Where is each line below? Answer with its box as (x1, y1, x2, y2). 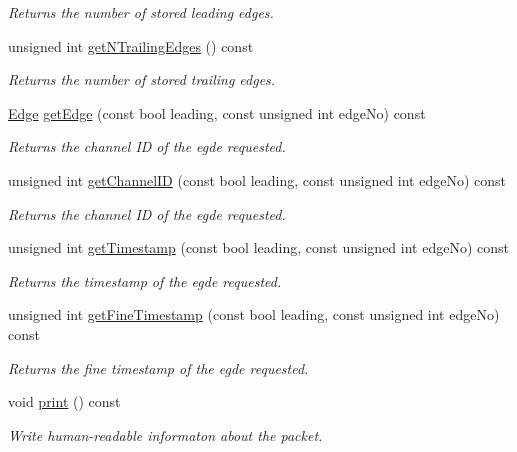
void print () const (8, 391, 121, 412)
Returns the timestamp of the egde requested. (8, 270, 282, 291)
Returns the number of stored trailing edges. (8, 69, 276, 90)
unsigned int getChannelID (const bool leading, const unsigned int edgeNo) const (8, 169, 507, 190)
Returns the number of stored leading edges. (8, 2, 274, 22)
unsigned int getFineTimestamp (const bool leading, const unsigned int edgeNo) (8, 304, 500, 325)
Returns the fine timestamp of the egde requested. (8, 357, 309, 378)
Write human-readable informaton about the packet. (8, 424, 323, 445)
